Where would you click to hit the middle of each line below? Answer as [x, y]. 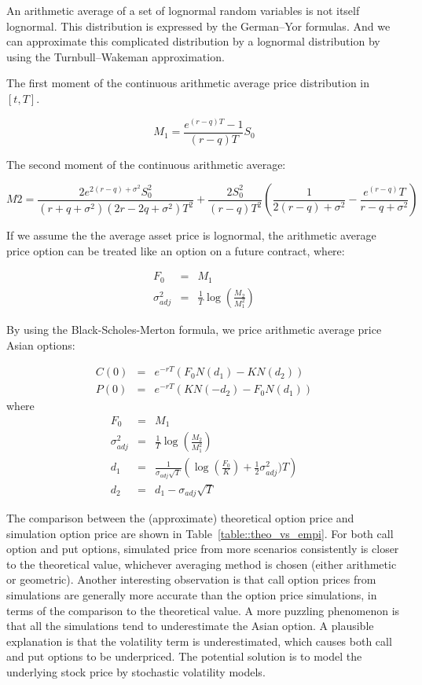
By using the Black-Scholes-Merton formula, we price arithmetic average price [194, 329]
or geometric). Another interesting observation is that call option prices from [191, 579]
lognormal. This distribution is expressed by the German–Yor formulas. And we [198, 26]
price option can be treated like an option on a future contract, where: [176, 250]
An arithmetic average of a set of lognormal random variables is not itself [183, 10]
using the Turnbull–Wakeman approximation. [116, 56]
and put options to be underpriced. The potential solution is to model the [184, 656]
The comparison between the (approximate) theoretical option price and [180, 517]
